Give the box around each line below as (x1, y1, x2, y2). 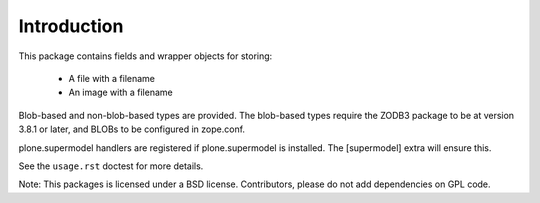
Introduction (18, 15, 124, 37)
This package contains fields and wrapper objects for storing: (18, 50, 273, 62)
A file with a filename (68, 72, 155, 84)
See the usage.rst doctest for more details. (18, 160, 204, 172)
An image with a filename (68, 86, 174, 99)
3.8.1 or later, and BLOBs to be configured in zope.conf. (18, 123, 245, 135)
